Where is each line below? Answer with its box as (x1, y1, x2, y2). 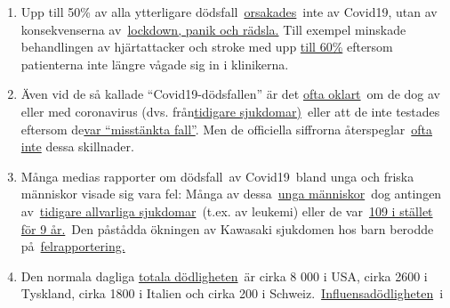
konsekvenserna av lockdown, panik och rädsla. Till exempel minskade (20, 20, 406, 38)
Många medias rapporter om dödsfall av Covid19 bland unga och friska (20, 166, 414, 185)
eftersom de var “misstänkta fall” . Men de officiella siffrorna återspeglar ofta (20, 119, 433, 138)
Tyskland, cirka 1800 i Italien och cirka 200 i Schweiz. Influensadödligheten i (20, 284, 444, 303)
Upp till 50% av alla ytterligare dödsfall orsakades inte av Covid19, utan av (20, 3, 438, 20)
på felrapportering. (20, 237, 125, 255)
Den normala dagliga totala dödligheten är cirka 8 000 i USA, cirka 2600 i (20, 266, 428, 285)
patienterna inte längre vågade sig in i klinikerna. (20, 54, 289, 73)
